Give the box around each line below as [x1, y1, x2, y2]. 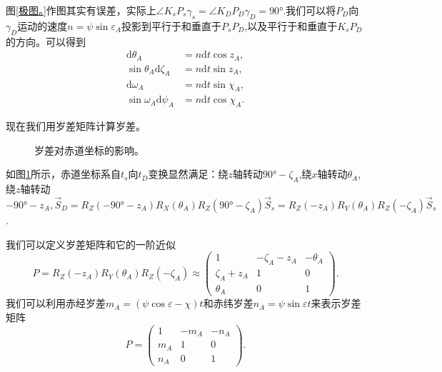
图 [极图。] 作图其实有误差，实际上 [6, 3, 156, 17]
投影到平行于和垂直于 [121, 18, 221, 33]
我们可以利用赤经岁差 [6, 296, 106, 311]
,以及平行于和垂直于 [244, 18, 338, 33]
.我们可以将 [283, 3, 336, 17]
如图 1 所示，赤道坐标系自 [6, 166, 121, 181]
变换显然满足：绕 [148, 166, 228, 181]
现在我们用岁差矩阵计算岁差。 [6, 119, 146, 134]
